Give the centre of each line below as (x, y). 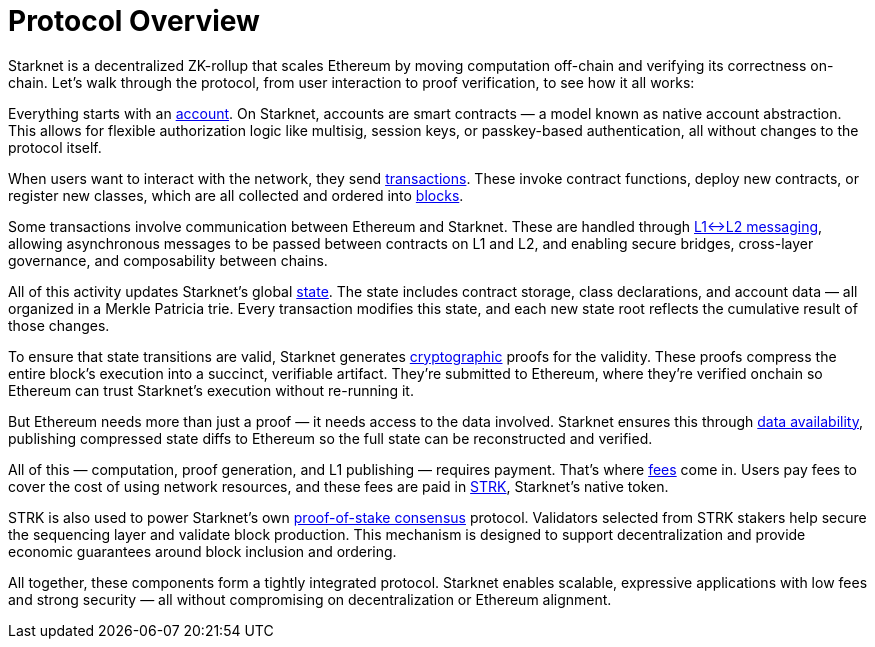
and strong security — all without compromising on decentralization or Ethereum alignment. (310, 599)
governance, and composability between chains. (168, 260)
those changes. (59, 325)
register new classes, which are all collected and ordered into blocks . (236, 195)
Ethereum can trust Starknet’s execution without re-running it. (211, 390)
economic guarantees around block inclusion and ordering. (202, 551)
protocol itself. (55, 147)
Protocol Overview (134, 21)
